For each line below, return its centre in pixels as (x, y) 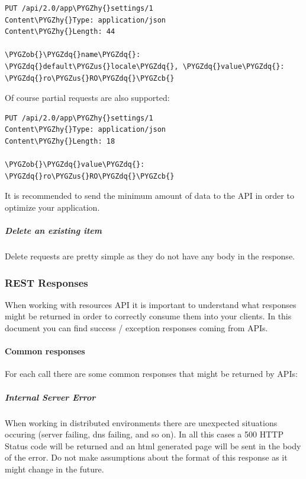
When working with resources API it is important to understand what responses (151, 304)
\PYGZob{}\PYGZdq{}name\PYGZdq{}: (73, 55)
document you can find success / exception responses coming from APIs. (136, 328)
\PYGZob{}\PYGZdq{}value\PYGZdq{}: (75, 165)
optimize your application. (52, 207)
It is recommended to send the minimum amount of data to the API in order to (149, 196)
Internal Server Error (50, 397)
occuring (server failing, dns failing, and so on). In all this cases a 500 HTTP (144, 434)
